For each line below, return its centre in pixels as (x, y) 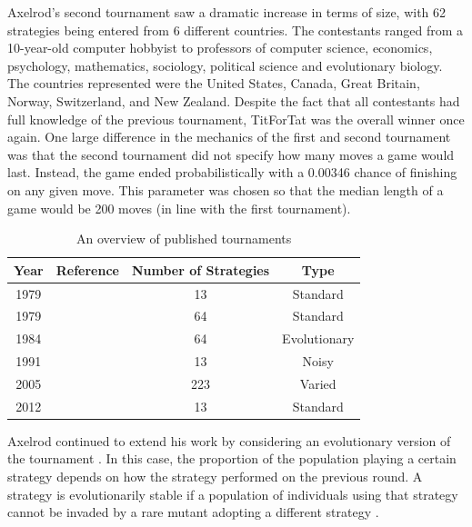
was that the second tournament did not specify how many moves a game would (231, 154)
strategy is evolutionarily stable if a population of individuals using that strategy (233, 494)
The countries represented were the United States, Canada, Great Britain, (214, 83)
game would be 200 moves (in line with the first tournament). (179, 208)
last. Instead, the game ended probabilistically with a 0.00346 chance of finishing (232, 172)
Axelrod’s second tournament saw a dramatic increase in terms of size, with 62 (227, 12)
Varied (318, 383)
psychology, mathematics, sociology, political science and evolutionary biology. (225, 65)
